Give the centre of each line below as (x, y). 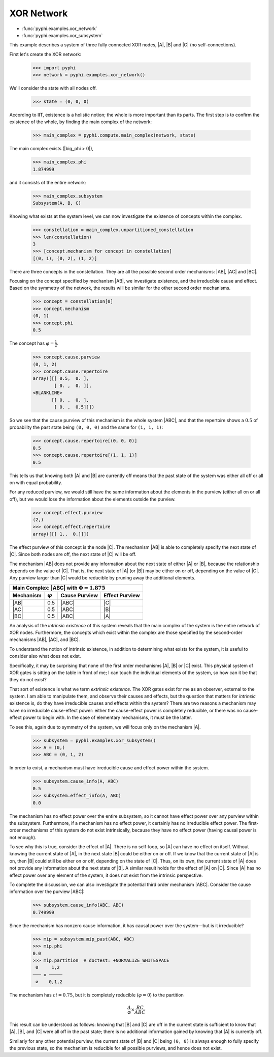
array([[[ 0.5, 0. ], (61, 379)
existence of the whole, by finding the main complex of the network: (81, 122)
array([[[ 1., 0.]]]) (61, 534)
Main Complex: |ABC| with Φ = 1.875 (59, 588)
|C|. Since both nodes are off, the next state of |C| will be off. (73, 554)
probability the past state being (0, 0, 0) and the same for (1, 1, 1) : (86, 427)
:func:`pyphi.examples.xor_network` (60, 29)
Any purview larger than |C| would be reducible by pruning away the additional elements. (102, 578)
